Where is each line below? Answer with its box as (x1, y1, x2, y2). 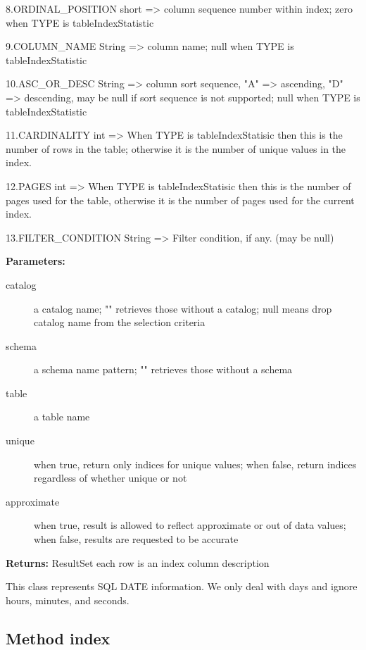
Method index (6, 627, 111, 649)
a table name (34, 409, 90, 424)
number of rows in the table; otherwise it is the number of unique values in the (6, 141, 346, 156)
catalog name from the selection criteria (34, 315, 206, 330)
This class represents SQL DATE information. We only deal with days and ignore (6, 579, 358, 594)
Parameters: (6, 254, 65, 268)
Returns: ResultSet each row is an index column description (6, 555, 270, 570)
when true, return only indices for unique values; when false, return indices (34, 456, 357, 471)
